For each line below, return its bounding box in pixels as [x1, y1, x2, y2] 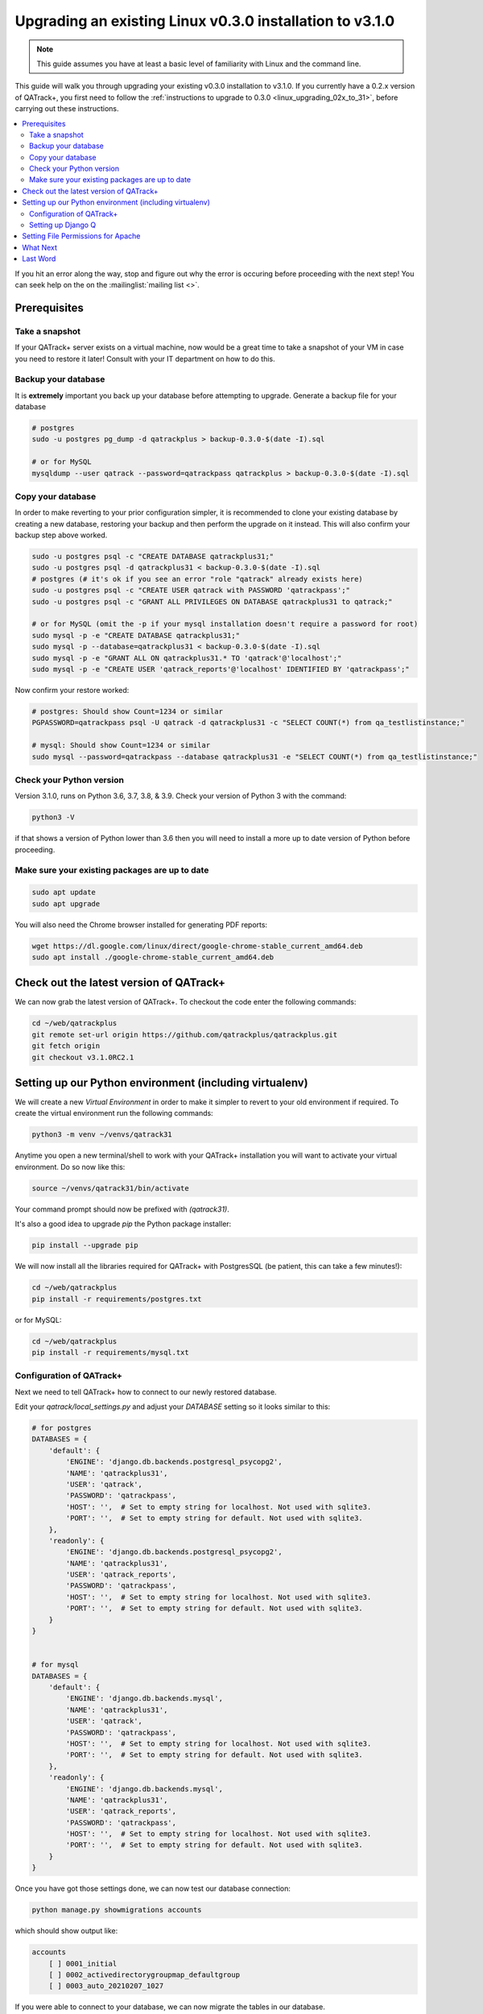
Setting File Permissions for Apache [22, 231, 141, 241]
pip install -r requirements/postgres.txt [31, 1294, 202, 1303]
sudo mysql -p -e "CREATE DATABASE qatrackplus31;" [31, 631, 241, 640]
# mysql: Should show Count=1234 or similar [31, 741, 211, 750]
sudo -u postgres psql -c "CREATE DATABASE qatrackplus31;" [31, 552, 275, 562]
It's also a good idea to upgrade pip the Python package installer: [14, 1219, 232, 1229]
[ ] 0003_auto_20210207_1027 [48, 1982, 164, 1991]
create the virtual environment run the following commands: [14, 1109, 213, 1118]
